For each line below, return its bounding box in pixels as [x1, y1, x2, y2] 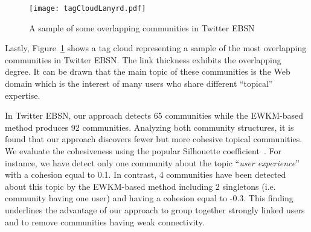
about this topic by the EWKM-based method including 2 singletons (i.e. [5, 180, 276, 192]
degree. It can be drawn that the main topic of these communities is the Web [5, 65, 290, 78]
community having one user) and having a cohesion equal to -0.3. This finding [5, 192, 293, 204]
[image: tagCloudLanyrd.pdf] [29, 4, 146, 13]
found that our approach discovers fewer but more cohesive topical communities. [5, 133, 303, 145]
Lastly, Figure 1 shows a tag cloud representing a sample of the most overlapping [5, 42, 307, 54]
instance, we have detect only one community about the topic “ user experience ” [5, 156, 300, 169]
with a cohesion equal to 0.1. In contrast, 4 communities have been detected [5, 168, 286, 181]
